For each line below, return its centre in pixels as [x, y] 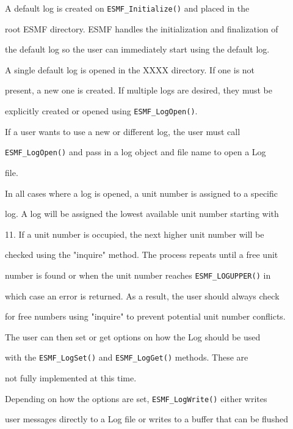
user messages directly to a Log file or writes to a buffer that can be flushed [146, 419]
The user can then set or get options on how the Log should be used [133, 336]
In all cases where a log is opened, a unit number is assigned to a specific [142, 193]
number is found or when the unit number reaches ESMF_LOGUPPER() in [138, 275]
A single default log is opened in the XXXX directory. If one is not [130, 69]
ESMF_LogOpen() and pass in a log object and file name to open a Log [136, 152]
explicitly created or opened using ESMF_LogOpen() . [101, 111]
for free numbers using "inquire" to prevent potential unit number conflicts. [145, 316]
